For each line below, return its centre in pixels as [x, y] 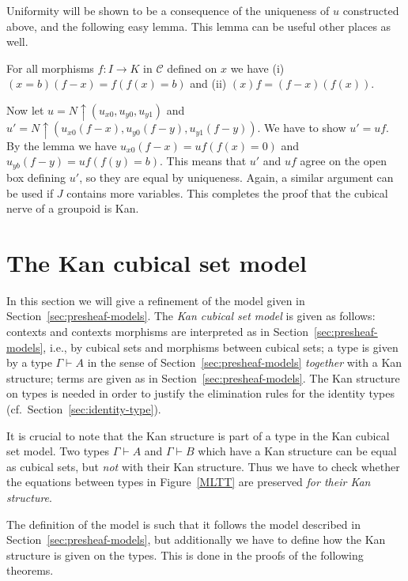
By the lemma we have [62, 145]
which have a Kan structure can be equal [297, 451]
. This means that [203, 161]
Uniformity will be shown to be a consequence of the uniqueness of [168, 10]
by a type [29, 362]
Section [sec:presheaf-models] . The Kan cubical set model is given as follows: [191, 316]
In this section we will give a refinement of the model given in [156, 300]
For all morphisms [50, 68]
